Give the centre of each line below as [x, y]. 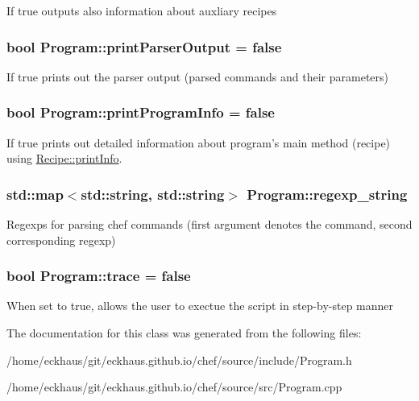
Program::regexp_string [327, 194]
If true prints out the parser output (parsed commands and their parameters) [197, 76]
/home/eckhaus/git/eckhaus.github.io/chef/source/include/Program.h [179, 360]
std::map [35, 194]
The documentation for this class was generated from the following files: [184, 333]
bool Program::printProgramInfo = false [141, 112]
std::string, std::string [153, 194]
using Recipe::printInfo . [64, 158]
